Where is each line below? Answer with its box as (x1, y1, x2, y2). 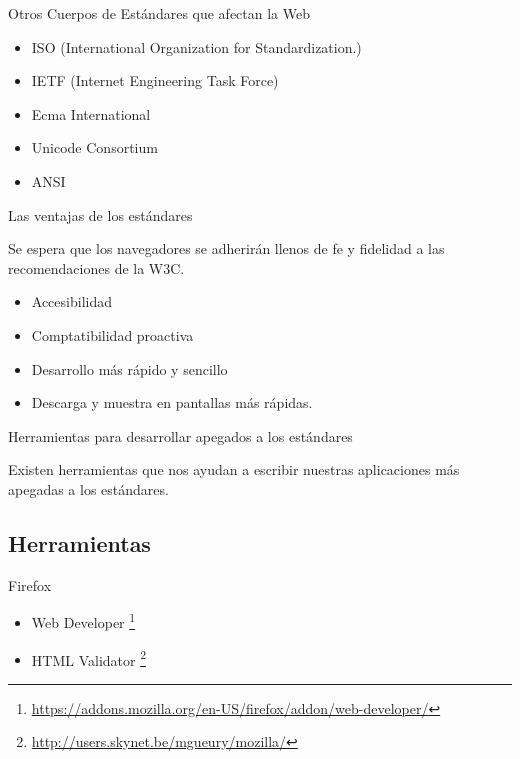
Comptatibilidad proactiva (31, 324, 194, 345)
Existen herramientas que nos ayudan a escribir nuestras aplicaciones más (8, 459, 460, 480)
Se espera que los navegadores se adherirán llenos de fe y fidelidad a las (8, 238, 445, 259)
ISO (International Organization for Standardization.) (31, 36, 362, 57)
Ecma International (31, 103, 151, 124)
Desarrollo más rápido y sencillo (31, 358, 228, 379)
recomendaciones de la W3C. (8, 257, 185, 278)
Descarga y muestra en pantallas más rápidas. (31, 392, 313, 413)
